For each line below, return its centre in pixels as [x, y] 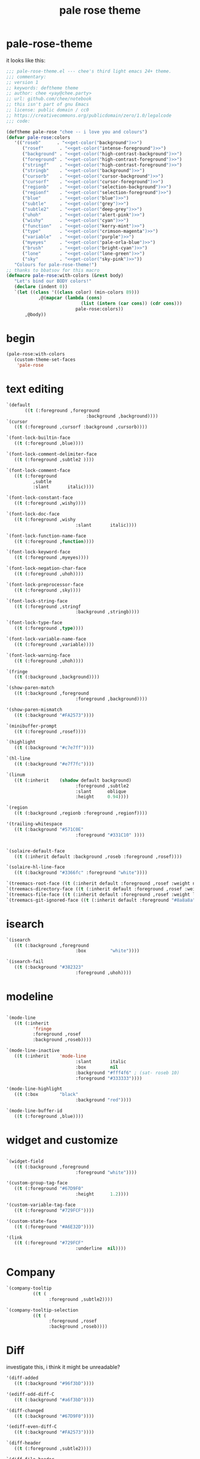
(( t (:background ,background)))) [57, 677]
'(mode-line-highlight [34, 1089]
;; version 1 [22, 82]
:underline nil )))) [101, 1249]
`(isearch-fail [25, 962]
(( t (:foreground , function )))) [54, 541]
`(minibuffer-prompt [32, 726]
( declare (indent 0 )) [41, 287]
